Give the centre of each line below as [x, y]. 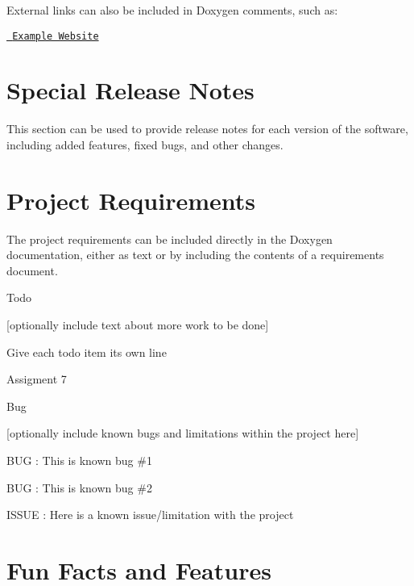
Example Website [56, 36]
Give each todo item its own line [87, 352]
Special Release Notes [130, 90]
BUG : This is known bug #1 [79, 460]
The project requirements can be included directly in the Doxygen [170, 239]
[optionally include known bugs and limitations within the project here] [183, 433]
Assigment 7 [37, 379]
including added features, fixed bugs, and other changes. [145, 144]
